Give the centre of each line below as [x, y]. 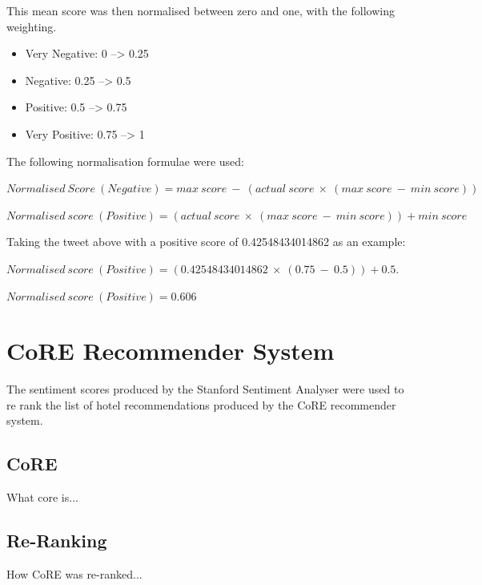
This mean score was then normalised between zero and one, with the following [201, 10]
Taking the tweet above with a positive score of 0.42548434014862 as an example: [206, 242]
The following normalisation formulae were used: [125, 161]
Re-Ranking [57, 541]
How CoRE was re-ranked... [74, 574]
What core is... [42, 497]
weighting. [32, 26]
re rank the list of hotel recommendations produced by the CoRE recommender [201, 404]
